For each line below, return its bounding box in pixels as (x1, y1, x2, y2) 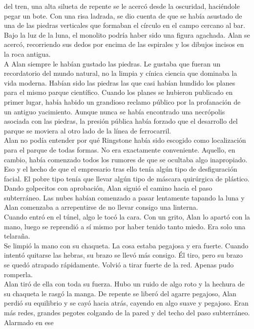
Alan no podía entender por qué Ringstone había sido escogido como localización (4, 135, 246, 145)
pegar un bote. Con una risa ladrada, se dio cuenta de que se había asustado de (4, 10, 242, 21)
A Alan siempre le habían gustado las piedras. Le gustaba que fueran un (4, 58, 221, 68)
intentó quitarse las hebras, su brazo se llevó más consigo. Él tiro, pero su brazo (4, 250, 243, 260)
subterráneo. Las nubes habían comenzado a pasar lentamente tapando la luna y (4, 192, 245, 202)
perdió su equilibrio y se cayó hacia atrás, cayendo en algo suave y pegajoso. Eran (4, 298, 249, 308)
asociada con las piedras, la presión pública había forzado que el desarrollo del (4, 116, 238, 126)
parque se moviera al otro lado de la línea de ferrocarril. (4, 125, 171, 135)
